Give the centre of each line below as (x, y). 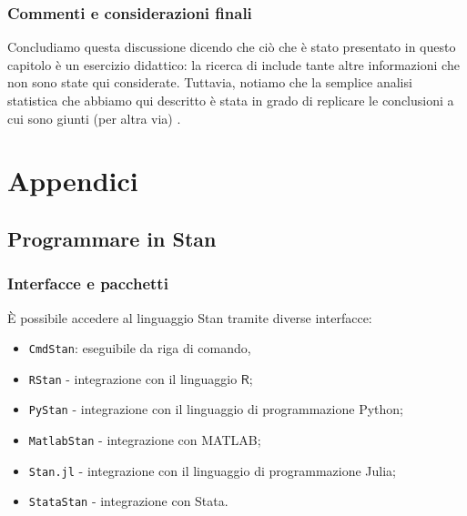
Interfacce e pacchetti (88, 283)
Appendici (73, 181)
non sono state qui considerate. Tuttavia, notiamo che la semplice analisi (210, 82)
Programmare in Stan (112, 238)
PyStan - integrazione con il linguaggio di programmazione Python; (216, 409)
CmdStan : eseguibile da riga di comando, (140, 348)
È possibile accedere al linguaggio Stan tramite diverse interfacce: (190, 317)
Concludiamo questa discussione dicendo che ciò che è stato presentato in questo (232, 47)
